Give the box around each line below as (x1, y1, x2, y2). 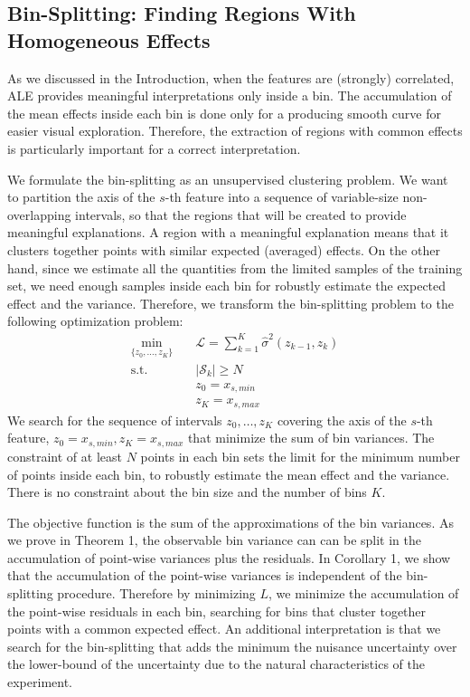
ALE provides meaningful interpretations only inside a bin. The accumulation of (7, 86, 452, 105)
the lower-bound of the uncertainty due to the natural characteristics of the (7, 654, 425, 673)
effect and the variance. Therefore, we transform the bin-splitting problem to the (7, 293, 454, 312)
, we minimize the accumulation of (268, 584, 459, 603)
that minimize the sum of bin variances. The (187, 428, 435, 447)
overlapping (7, 205, 71, 224)
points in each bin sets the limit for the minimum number (140, 446, 460, 465)
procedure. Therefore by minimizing (57, 584, 256, 603)
